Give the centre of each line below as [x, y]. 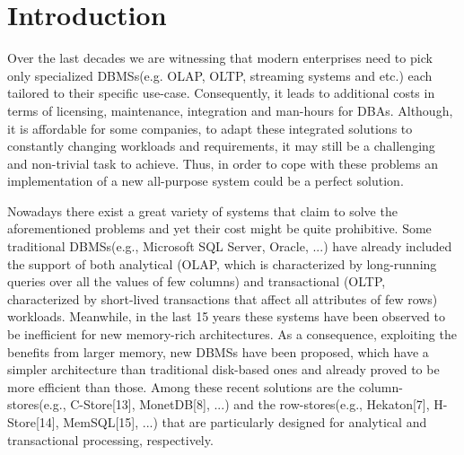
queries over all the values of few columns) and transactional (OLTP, [197, 281]
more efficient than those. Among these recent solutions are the [181, 386]
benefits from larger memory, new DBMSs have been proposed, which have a [218, 351]
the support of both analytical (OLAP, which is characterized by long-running [222, 263]
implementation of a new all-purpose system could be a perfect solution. [206, 181]
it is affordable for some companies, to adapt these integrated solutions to [210, 128]
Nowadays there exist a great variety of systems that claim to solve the [202, 210]
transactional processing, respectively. [110, 439]
